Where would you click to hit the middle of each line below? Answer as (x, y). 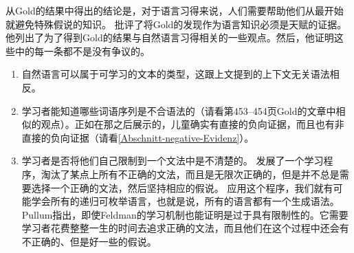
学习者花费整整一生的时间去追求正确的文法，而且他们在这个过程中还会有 (185, 228)
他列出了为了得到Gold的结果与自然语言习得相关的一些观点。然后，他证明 (170, 37)
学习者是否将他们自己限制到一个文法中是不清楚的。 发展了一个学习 (173, 161)
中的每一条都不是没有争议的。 (82, 51)
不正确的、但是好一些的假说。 (89, 241)
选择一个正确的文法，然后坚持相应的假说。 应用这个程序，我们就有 (182, 187)
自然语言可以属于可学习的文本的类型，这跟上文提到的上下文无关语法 (176, 74)
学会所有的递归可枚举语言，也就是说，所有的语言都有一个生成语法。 (185, 201)
